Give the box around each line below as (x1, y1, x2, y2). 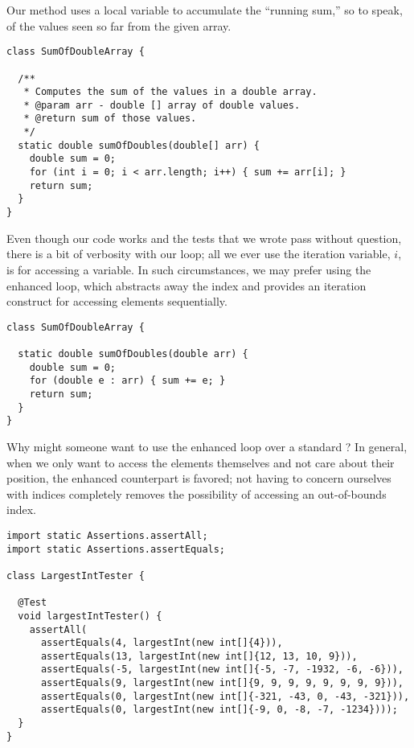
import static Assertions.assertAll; (6, 529, 208, 541)
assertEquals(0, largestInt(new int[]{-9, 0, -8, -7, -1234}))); (40, 704, 398, 716)
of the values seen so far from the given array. (6, 17, 232, 34)
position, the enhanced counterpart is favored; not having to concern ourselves (6, 470, 391, 487)
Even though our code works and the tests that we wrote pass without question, (6, 229, 402, 246)
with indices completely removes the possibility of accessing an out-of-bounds (6, 485, 387, 502)
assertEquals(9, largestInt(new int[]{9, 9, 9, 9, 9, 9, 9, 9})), (40, 677, 404, 689)
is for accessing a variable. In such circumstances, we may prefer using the (6, 261, 371, 277)
